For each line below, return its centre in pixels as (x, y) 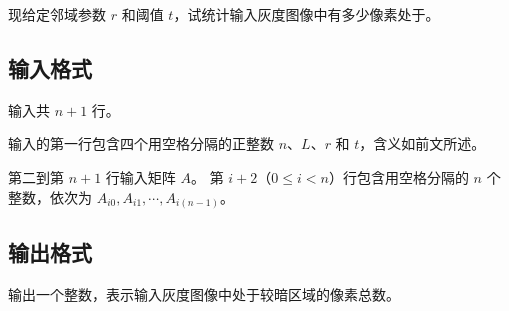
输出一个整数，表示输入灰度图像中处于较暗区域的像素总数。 (204, 294)
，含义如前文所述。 (422, 143)
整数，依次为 (50, 196)
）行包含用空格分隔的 (398, 176)
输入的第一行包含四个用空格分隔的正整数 (141, 143)
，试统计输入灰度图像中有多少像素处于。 (306, 14)
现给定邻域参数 (57, 14)
